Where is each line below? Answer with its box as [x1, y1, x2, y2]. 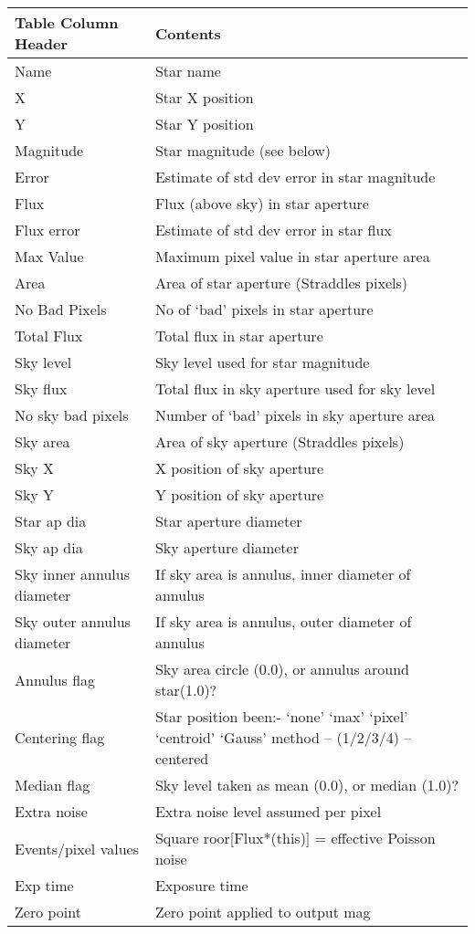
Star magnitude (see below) [154, 140, 332, 161]
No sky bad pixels [15, 404, 129, 425]
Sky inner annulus [15, 563, 130, 584]
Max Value [15, 246, 84, 267]
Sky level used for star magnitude [154, 352, 370, 373]
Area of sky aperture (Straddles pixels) [154, 431, 405, 452]
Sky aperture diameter [154, 537, 299, 558]
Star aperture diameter [154, 510, 302, 531]
